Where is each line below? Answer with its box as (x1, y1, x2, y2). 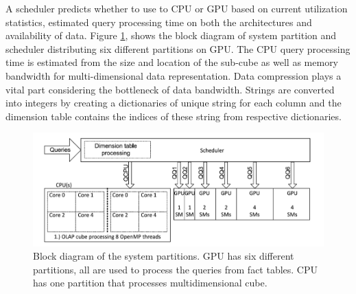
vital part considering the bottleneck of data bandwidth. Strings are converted (5, 82, 335, 96)
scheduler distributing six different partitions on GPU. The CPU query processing (5, 41, 351, 56)
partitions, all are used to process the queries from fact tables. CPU (33, 262, 318, 276)
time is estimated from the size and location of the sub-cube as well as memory (5, 55, 339, 69)
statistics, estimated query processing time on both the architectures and (5, 14, 312, 29)
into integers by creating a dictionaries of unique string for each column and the (5, 95, 342, 110)
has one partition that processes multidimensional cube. (33, 275, 268, 290)
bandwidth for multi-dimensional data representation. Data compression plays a (5, 68, 342, 82)
